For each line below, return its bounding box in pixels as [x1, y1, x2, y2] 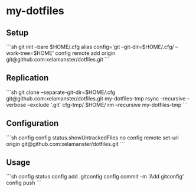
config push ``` [6, 179, 42, 187]
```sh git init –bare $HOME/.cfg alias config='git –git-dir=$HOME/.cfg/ [6, 43, 174, 50]
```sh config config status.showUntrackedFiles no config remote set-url [6, 134, 179, 141]
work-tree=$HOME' [6, 50, 54, 57]
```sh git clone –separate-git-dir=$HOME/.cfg [6, 89, 116, 96]
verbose [6, 101, 27, 108]
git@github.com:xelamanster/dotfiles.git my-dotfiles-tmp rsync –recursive [6, 95, 186, 102]
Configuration [6, 118, 59, 128]
